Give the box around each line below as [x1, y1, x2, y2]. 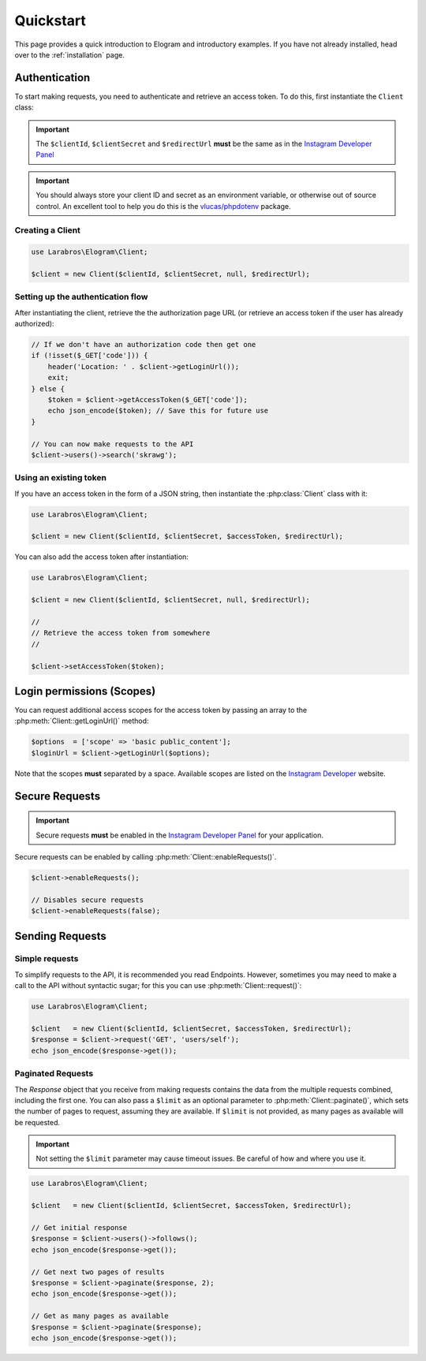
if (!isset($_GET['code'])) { [31, 351, 148, 360]
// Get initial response [31, 1223, 128, 1232]
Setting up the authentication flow [14, 292, 149, 303]
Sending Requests [14, 929, 106, 942]
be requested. [14, 1117, 61, 1127]
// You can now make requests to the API [31, 439, 194, 449]
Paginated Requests [14, 1068, 94, 1079]
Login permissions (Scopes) [14, 684, 156, 698]
